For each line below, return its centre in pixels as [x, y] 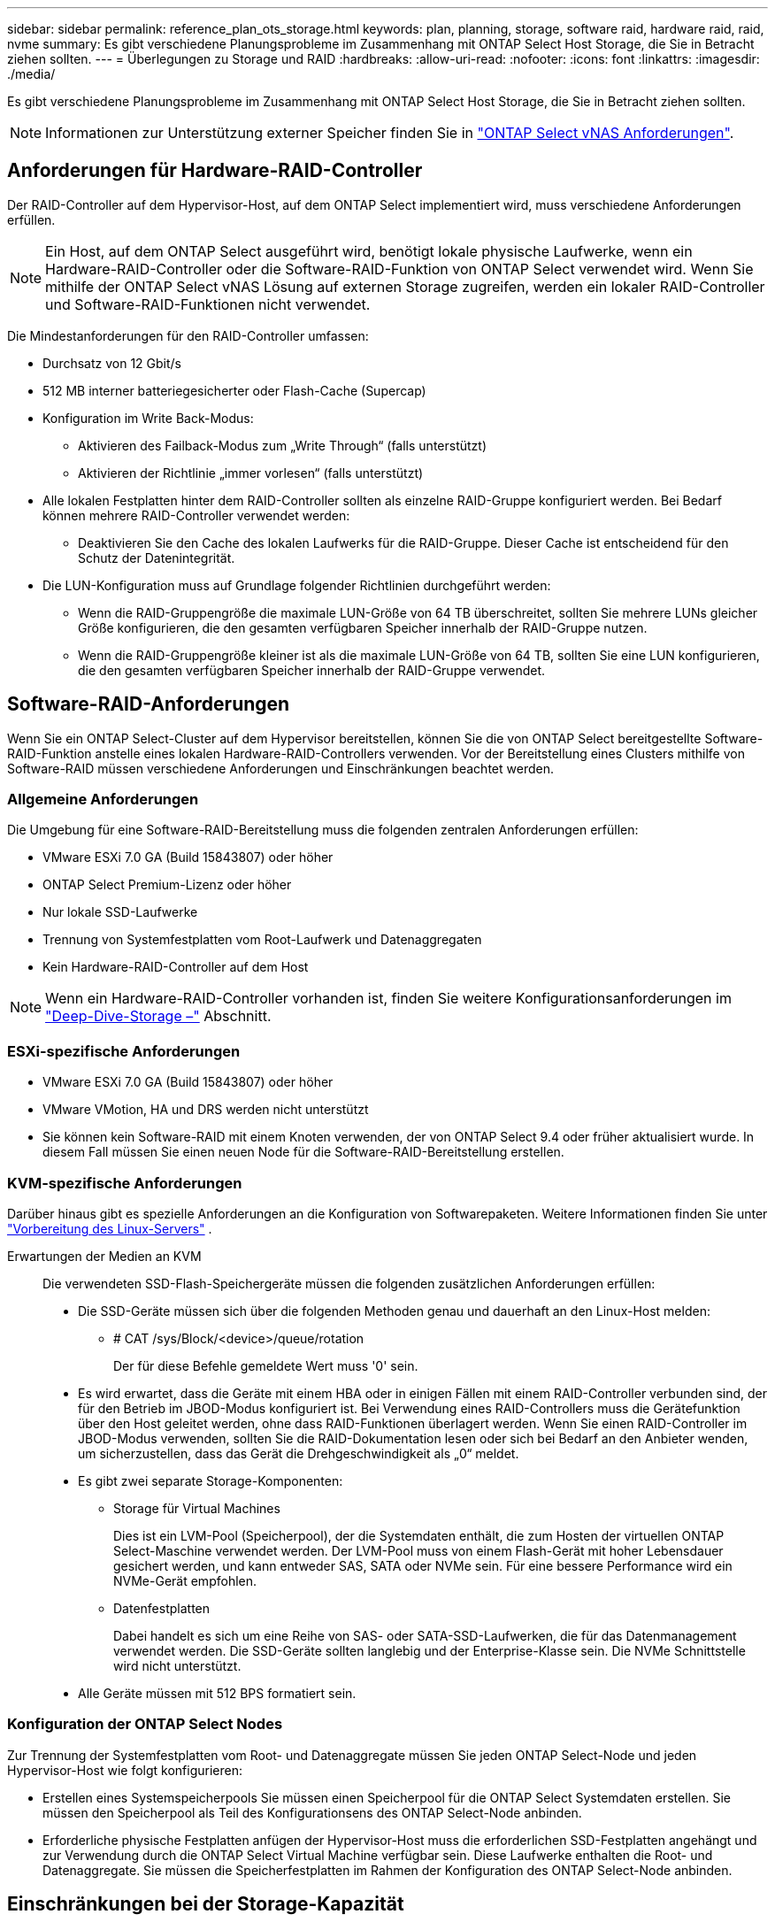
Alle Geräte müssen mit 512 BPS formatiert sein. [217, 1693]
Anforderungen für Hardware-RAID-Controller [215, 171]
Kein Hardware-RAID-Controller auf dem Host [176, 967]
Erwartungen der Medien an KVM [104, 1256]
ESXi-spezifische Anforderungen [124, 1051]
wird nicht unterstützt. [177, 1665]
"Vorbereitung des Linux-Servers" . [110, 1228]
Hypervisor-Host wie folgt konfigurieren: [125, 1770]
